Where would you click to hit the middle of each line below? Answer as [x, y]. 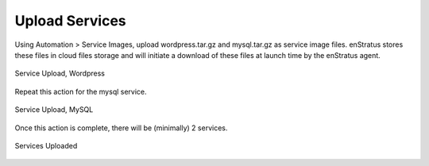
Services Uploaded [46, 145]
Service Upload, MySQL [54, 110]
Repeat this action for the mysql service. [81, 91]
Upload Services [70, 21]
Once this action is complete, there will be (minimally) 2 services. [121, 128]
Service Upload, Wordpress [60, 73]
